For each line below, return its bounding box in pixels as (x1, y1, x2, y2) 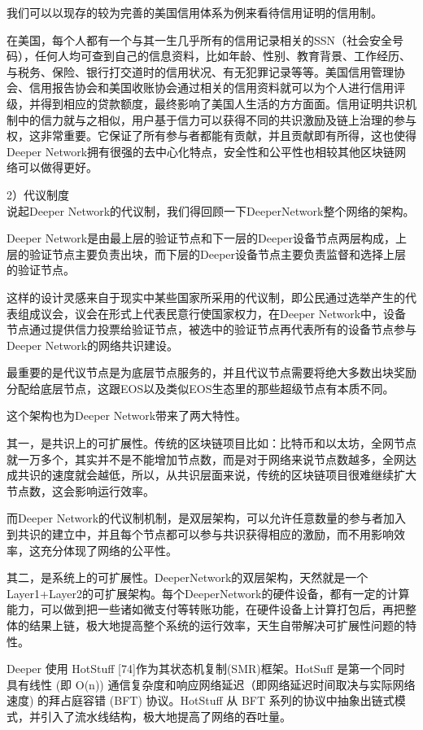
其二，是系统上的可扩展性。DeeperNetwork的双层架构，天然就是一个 (7, 569, 368, 586)
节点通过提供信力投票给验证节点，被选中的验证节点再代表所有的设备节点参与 (7, 321, 416, 338)
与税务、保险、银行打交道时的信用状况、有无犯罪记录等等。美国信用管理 (7, 63, 394, 80)
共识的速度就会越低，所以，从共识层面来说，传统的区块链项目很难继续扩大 (17, 466, 416, 483)
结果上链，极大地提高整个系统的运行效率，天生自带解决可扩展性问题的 (28, 617, 405, 633)
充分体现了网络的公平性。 (40, 541, 177, 558)
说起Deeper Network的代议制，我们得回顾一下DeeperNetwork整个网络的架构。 (7, 202, 415, 219)
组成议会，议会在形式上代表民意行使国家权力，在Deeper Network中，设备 (17, 304, 407, 321)
